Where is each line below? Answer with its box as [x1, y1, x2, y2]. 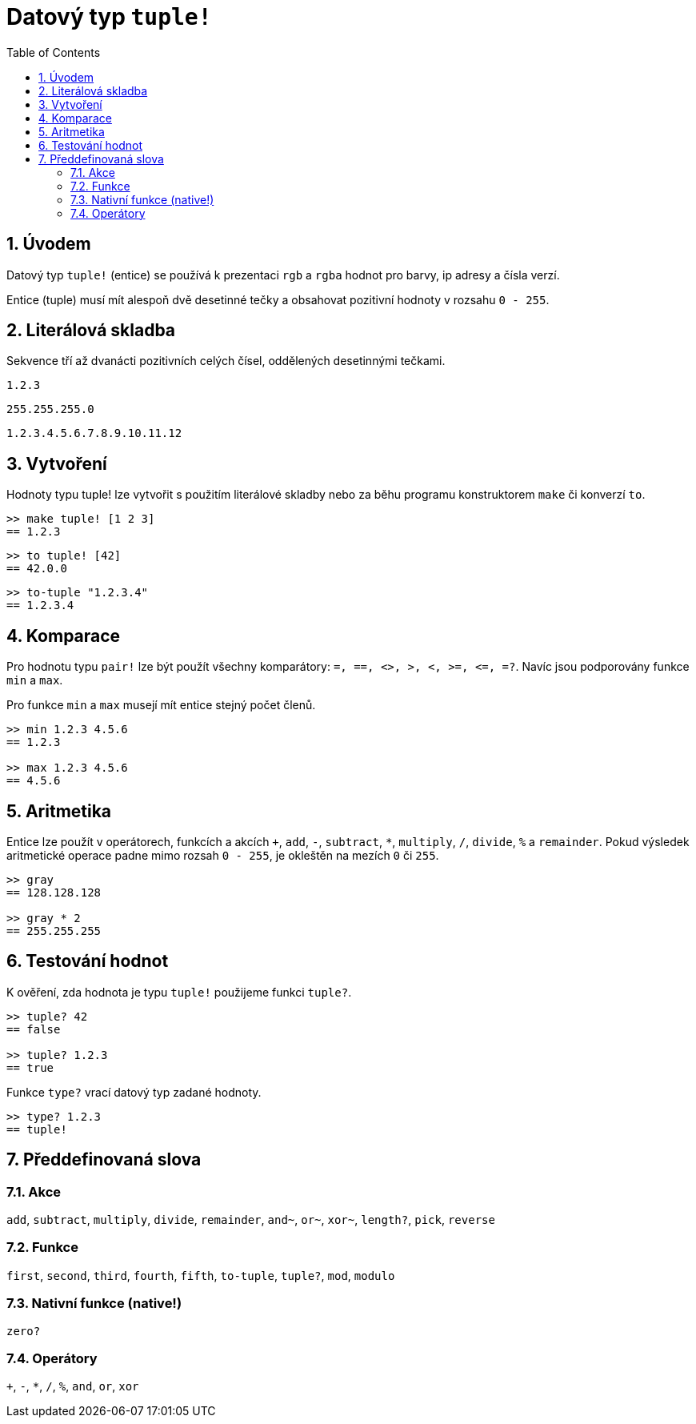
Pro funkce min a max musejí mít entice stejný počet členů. [6, 698, 316, 712]
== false [6, 1022, 61, 1036]
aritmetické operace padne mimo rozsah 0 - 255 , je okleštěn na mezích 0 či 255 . [6, 848, 439, 862]
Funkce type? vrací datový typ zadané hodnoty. [6, 1085, 262, 1099]
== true [6, 1061, 54, 1074]
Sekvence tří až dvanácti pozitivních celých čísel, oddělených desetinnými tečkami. [6, 354, 446, 368]
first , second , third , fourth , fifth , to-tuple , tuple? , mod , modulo [6, 1268, 395, 1282]
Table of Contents [6, 45, 101, 59]
